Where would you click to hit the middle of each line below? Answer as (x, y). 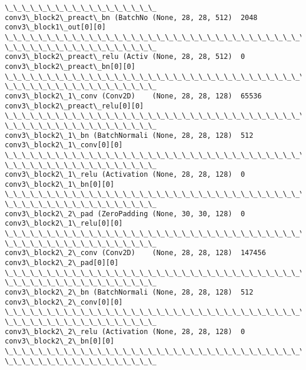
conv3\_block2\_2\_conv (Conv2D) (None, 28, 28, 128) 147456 (135, 253)
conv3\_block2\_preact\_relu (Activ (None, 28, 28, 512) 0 (125, 57)
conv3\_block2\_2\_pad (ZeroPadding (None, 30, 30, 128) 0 (125, 214)
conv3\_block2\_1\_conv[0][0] (64, 145)
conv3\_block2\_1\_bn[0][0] (60, 184)
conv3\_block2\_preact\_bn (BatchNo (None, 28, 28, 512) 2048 (131, 17)
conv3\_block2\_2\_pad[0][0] (62, 263)
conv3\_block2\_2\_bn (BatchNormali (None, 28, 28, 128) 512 (129, 293)
